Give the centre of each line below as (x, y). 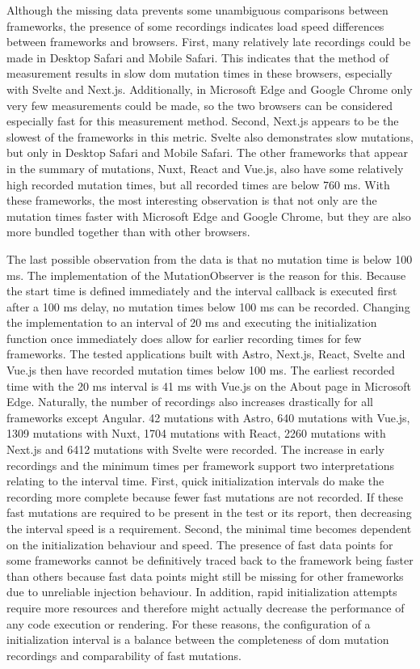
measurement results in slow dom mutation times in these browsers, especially (199, 73)
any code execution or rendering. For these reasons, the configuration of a (189, 623)
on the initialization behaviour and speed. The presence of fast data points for (200, 544)
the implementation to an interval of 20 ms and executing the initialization (192, 322)
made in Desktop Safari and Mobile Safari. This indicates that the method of (198, 57)
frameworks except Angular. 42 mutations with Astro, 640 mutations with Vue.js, (208, 417)
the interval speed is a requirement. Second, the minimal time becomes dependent (209, 528)
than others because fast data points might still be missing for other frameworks (205, 576)
